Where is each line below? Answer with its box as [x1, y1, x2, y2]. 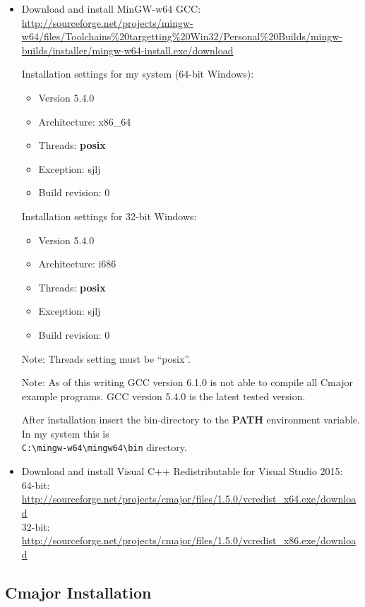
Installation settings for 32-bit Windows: [21, 208, 197, 223]
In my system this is [21, 426, 109, 440]
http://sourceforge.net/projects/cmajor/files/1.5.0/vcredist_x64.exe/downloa [21, 491, 357, 506]
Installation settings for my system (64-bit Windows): [21, 66, 254, 81]
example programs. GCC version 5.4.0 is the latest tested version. [21, 388, 306, 403]
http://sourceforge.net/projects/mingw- [21, 15, 193, 30]
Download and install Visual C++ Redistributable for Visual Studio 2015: [21, 464, 343, 479]
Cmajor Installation [5, 581, 152, 603]
